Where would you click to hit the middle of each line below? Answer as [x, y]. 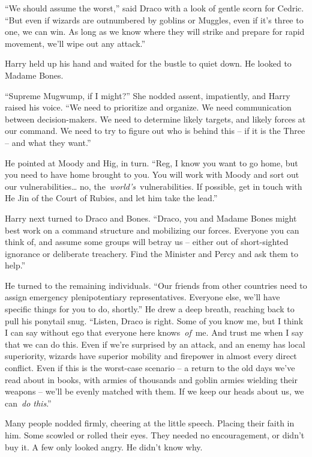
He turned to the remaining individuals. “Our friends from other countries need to [156, 285]
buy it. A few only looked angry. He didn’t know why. [104, 446]
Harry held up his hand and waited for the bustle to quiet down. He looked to [148, 63]
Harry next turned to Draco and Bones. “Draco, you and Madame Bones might [151, 218]
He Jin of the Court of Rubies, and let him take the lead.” [111, 198]
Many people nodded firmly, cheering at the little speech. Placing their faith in [150, 423]
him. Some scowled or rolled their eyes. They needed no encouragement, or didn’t [155, 435]
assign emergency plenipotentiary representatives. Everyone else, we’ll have [142, 297]
